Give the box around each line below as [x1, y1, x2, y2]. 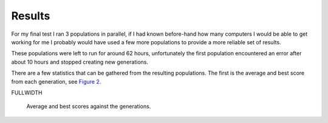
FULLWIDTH [11, 88, 43, 96]
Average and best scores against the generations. [26, 103, 151, 110]
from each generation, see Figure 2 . [11, 78, 101, 85]
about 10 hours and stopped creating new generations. [11, 58, 149, 65]
